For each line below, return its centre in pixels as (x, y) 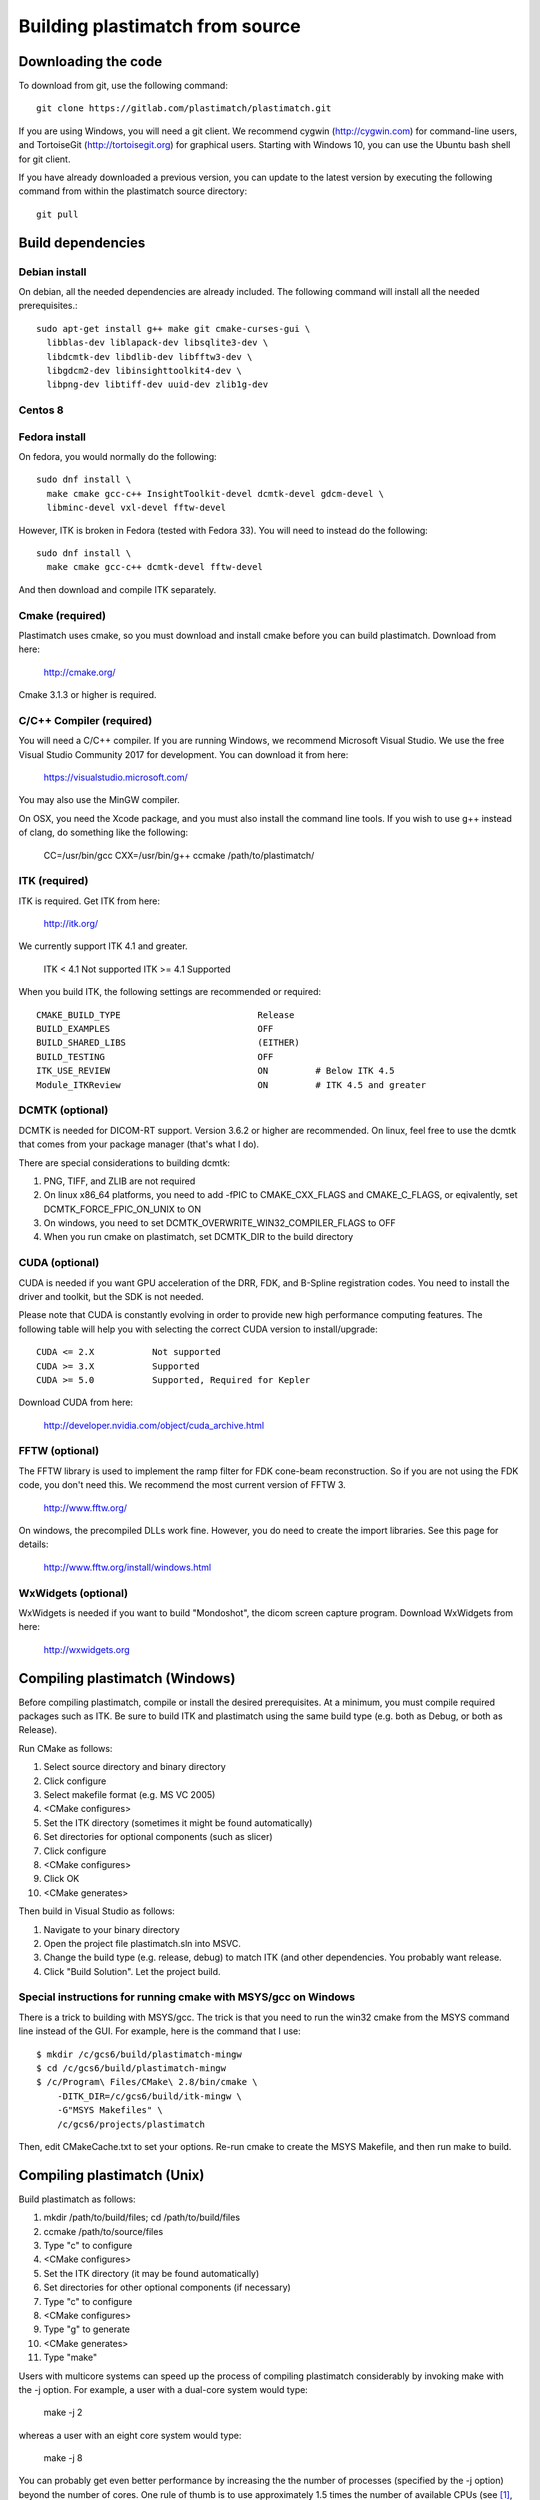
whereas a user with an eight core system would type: (130, 2435)
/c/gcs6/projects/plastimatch (130, 2124)
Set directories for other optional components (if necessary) (167, 2287)
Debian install (52, 272)
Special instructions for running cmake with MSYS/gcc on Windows (186, 1997)
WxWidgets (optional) (73, 1593)
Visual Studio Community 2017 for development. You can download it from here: (183, 754)
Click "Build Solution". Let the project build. (132, 1971)
